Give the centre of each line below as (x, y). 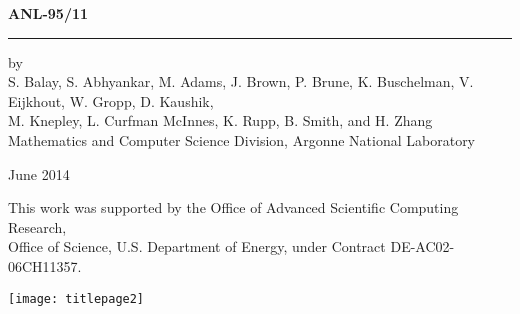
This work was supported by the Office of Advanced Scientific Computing (233, 207)
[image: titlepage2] (76, 298)
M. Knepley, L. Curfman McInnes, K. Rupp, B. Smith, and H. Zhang (220, 120)
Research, (37, 226)
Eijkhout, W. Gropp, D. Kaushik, (111, 100)
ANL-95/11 (48, 13)
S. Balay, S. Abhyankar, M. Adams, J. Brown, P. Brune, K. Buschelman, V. (241, 81)
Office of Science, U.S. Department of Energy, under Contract (197, 246)
